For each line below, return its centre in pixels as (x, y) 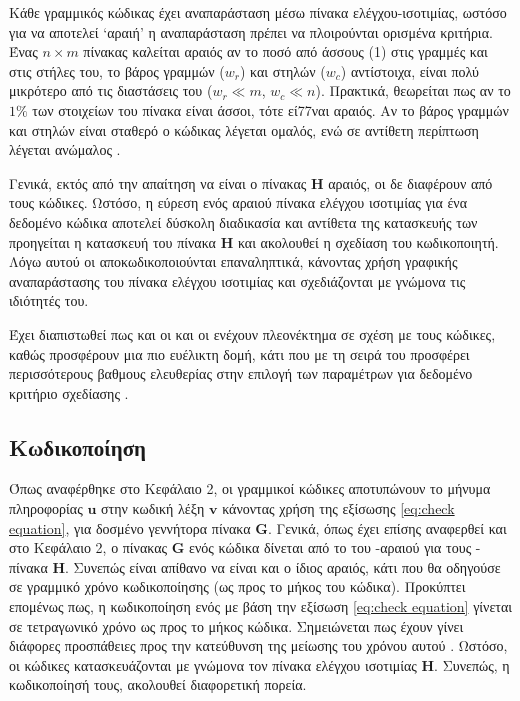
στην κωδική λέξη (153, 508)
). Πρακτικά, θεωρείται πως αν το (413, 90)
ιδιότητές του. (49, 300)
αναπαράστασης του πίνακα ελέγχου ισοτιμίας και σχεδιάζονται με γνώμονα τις (237, 280)
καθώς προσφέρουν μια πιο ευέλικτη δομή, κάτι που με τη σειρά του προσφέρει (239, 353)
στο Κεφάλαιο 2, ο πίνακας (88, 547)
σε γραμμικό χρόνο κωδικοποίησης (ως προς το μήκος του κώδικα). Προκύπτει (237, 586)
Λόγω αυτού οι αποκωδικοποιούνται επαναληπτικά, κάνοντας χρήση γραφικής (233, 261)
